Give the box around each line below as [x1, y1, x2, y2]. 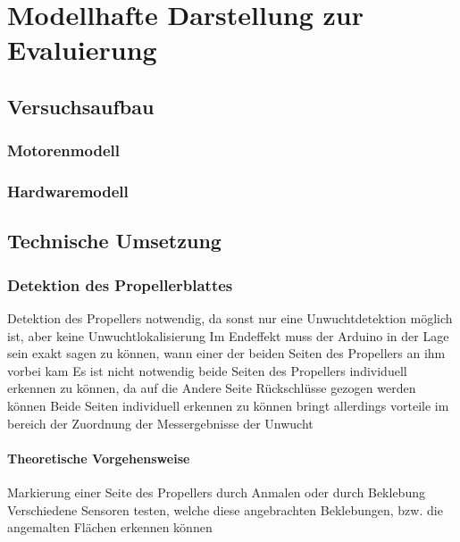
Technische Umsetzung [7, 227, 222, 254]
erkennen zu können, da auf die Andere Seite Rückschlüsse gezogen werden [7, 379, 416, 397]
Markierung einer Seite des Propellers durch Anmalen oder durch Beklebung [7, 482, 425, 501]
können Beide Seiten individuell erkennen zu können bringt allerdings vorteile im [7, 396, 449, 414]
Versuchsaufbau [7, 92, 155, 120]
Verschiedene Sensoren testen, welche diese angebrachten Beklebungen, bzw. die [7, 500, 443, 519]
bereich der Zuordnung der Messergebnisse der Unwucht [7, 413, 314, 432]
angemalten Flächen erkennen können [7, 518, 213, 537]
